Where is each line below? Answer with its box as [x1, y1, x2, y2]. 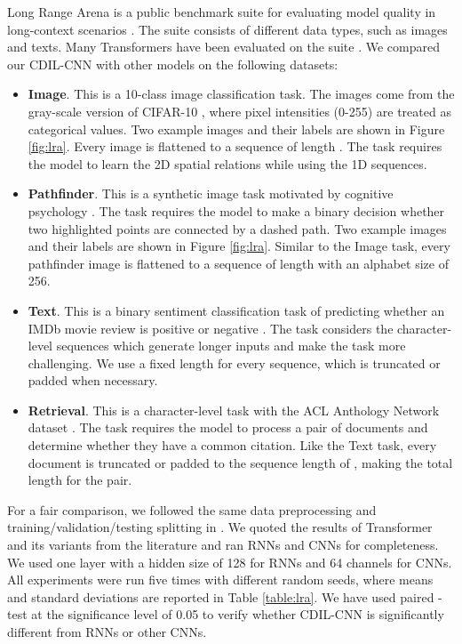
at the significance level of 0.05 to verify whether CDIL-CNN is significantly [31, 605, 444, 624]
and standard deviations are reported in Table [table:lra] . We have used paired [7, 587, 434, 606]
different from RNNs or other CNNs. [7, 623, 207, 640]
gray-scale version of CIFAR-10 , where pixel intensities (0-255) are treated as [28, 101, 451, 120]
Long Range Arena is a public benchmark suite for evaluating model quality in [7, 3, 436, 20]
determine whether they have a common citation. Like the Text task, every [28, 436, 437, 455]
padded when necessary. [28, 371, 158, 390]
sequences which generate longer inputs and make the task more [56, 336, 406, 355]
